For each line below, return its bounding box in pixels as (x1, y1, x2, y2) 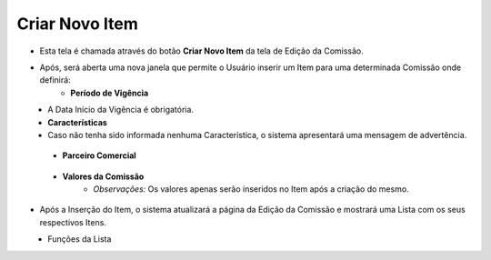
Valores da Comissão (62, 171, 145, 182)
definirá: (39, 75, 72, 85)
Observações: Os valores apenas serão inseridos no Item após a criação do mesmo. (93, 184, 409, 195)
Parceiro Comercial (62, 150, 136, 161)
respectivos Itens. (39, 216, 106, 227)
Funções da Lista (47, 234, 112, 245)
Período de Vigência (70, 87, 149, 98)
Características (47, 116, 108, 127)
